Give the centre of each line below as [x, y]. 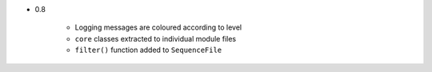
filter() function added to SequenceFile [148, 50]
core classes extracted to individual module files [155, 38]
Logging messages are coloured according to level [158, 27]
